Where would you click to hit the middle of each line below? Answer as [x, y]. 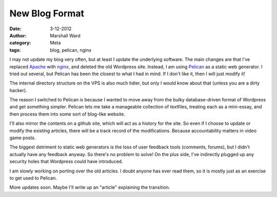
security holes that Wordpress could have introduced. [66, 162]
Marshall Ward [65, 35]
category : [20, 43]
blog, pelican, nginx [71, 50]
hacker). [18, 90]
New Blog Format [47, 13]
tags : [15, 50]
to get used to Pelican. [33, 178]
